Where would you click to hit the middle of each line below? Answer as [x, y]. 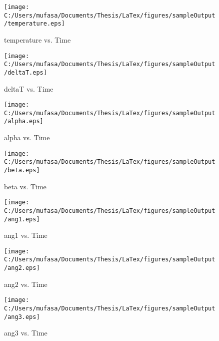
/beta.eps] [22, 170]
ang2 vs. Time [26, 284]
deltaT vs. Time [29, 88]
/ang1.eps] [22, 219]
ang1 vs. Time [26, 235]
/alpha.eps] [24, 121]
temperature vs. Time [37, 39]
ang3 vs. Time [26, 333]
